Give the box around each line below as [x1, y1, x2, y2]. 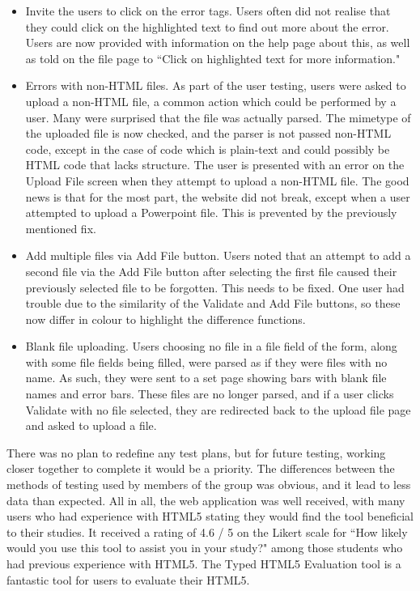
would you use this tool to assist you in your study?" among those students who [6, 539, 403, 556]
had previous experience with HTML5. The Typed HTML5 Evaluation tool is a [6, 555, 401, 572]
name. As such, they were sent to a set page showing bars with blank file [25, 369, 387, 386]
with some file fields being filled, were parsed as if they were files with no [25, 353, 388, 370]
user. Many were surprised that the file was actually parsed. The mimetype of [25, 108, 411, 125]
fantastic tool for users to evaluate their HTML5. [6, 571, 250, 588]
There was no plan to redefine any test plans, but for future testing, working [6, 444, 386, 461]
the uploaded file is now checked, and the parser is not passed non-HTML [25, 125, 392, 142]
